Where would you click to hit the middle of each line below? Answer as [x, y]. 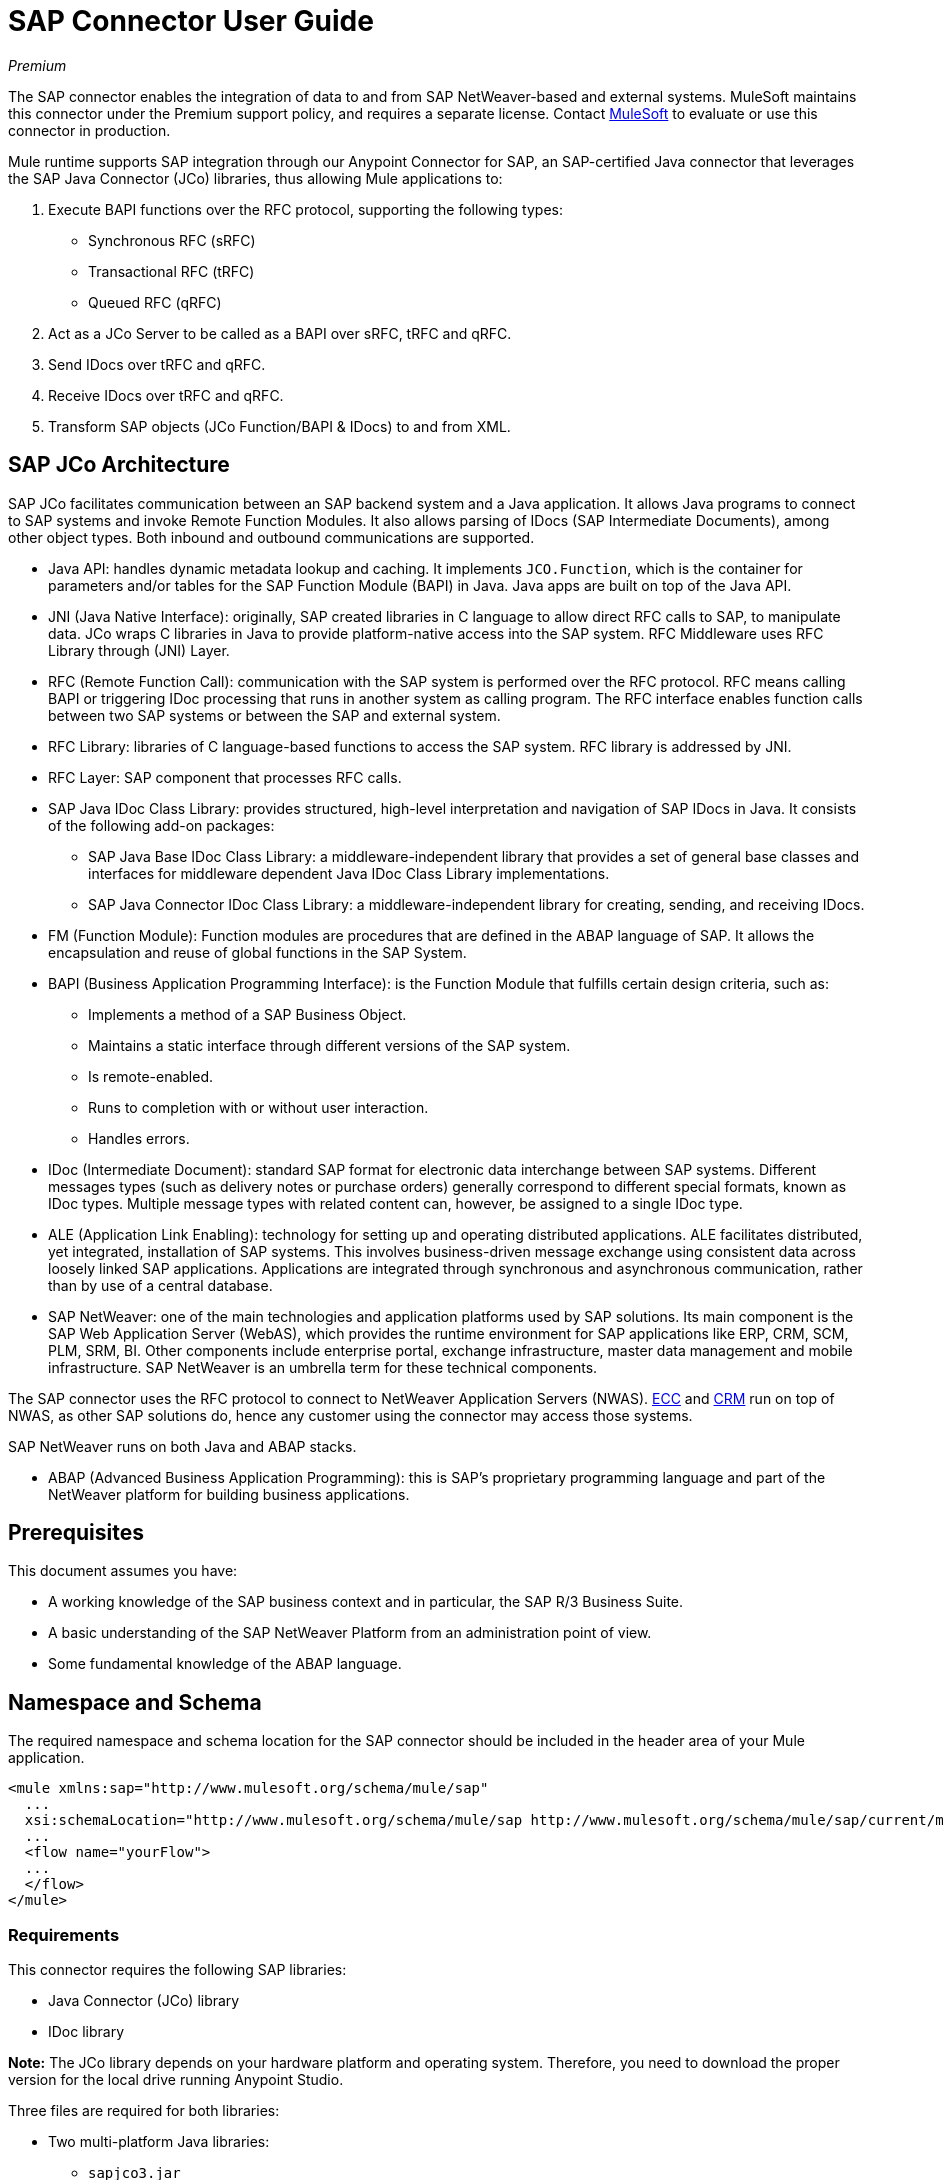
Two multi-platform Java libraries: [159, 2142]
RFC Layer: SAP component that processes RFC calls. [225, 777]
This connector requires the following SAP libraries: [177, 1970]
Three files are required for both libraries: [144, 2111]
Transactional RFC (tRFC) [171, 271]
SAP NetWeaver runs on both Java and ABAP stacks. [182, 1446]
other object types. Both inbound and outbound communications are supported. [271, 537]
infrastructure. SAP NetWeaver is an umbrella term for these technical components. [323, 1367]
